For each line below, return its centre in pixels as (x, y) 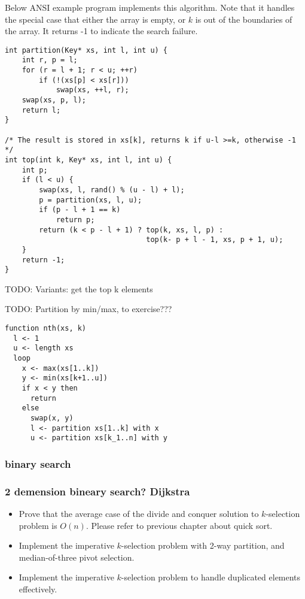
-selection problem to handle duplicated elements (211, 577)
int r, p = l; (50, 60)
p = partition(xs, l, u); (91, 200)
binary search (38, 463)
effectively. (38, 589)
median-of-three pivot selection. (77, 557)
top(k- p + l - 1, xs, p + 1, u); (215, 240)
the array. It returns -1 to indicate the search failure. (101, 31)
